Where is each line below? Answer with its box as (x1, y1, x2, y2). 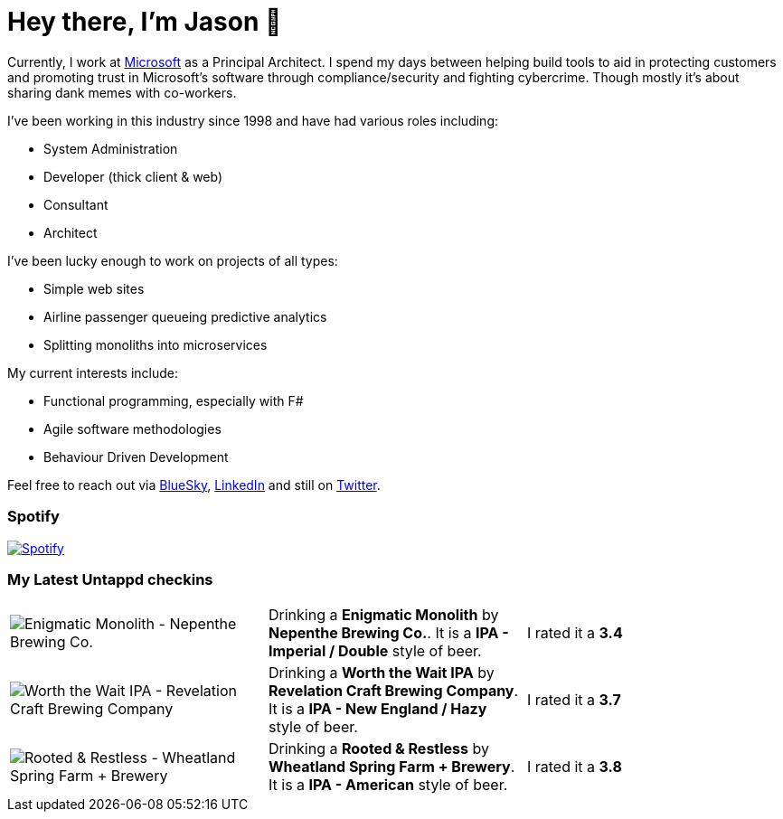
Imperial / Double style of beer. (268, 642, 482, 661)
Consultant (43, 196, 108, 212)
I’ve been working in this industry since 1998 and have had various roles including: (7, 112, 498, 128)
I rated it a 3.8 (526, 758, 622, 777)
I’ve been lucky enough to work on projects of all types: (7, 252, 338, 268)
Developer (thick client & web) (43, 168, 223, 184)
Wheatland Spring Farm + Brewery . (268, 758, 515, 777)
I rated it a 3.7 (526, 691, 621, 710)
